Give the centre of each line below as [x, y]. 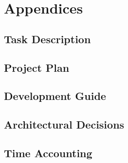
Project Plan [37, 67]
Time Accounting [48, 153]
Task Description [47, 39]
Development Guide [55, 96]
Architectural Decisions [64, 124]
